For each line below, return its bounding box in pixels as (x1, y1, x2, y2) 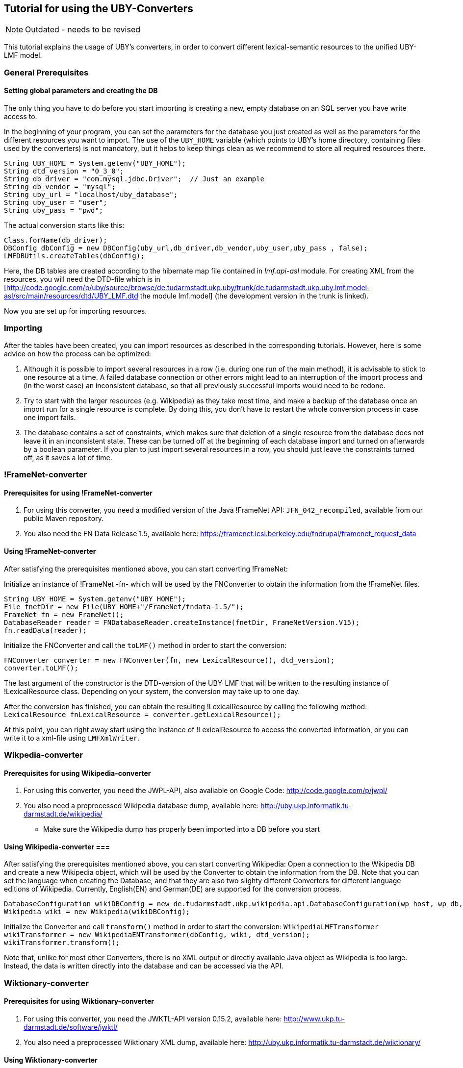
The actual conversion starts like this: (4, 221, 125, 230)
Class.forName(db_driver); (4, 236, 107, 245)
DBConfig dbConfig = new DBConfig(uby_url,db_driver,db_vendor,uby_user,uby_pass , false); (4, 244, 368, 252)
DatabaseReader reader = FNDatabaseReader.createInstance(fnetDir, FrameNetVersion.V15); (4, 618, 360, 626)
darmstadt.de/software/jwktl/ (24, 1022, 118, 1031)
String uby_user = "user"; (4, 199, 107, 207)
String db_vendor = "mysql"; (4, 183, 116, 191)
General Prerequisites (4, 67, 89, 77)
